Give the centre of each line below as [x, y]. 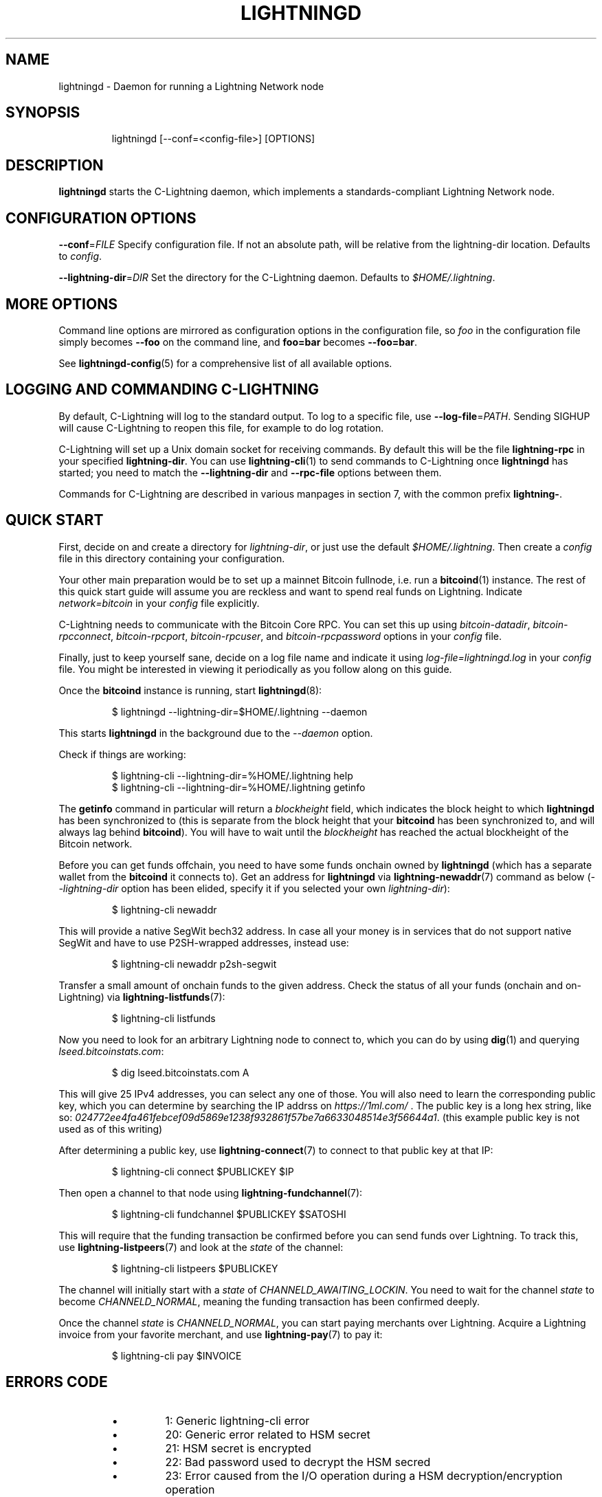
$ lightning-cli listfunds [164, 1018]
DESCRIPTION [55, 165]
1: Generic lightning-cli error [237, 1420]
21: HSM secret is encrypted [238, 1448]
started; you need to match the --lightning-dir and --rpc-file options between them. [250, 472]
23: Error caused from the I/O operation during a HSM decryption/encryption [364, 1475]
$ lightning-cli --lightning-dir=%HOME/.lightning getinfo [238, 787]
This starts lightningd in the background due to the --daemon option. [216, 733]
